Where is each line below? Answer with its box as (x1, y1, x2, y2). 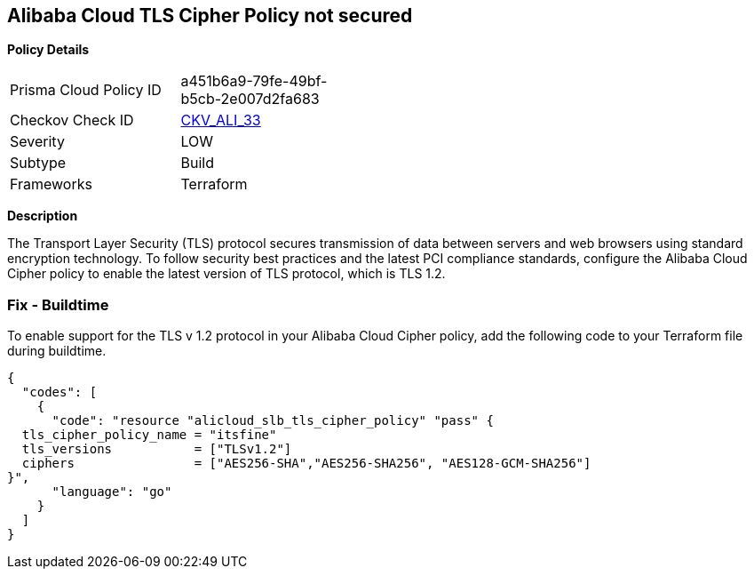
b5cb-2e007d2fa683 (180, 90, 320, 108)
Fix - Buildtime (7, 295, 109, 314)
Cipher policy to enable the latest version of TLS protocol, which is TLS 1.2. (7, 266, 446, 282)
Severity (10, 132, 65, 151)
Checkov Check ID (10, 111, 134, 130)
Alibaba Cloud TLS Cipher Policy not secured (7, 4, 413, 27)
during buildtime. (7, 343, 107, 359)
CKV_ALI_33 (180, 111, 261, 130)
